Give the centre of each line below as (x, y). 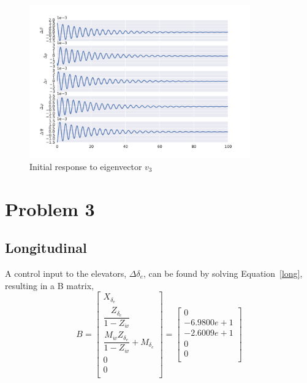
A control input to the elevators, (66, 273)
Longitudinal (46, 248)
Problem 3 (50, 208)
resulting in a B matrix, (50, 285)
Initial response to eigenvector (86, 166)
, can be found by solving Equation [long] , (223, 273)
